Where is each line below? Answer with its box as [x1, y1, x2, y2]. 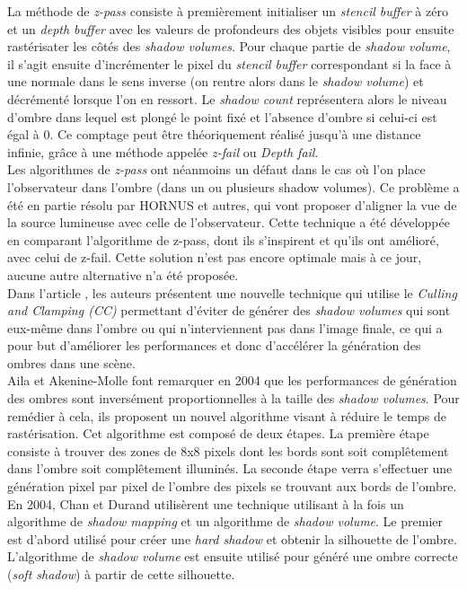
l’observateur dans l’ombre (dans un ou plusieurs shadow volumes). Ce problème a [7, 177, 460, 196]
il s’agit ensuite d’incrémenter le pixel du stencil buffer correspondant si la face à [7, 54, 452, 73]
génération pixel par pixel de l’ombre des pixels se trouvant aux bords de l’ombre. [7, 477, 457, 496]
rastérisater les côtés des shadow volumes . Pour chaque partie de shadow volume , [7, 37, 451, 56]
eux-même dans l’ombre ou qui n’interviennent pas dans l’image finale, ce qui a [7, 318, 443, 337]
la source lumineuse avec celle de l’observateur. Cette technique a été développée [7, 213, 450, 232]
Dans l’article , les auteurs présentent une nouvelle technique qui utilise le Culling [7, 283, 457, 302]
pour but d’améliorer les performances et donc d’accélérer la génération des [7, 336, 421, 355]
